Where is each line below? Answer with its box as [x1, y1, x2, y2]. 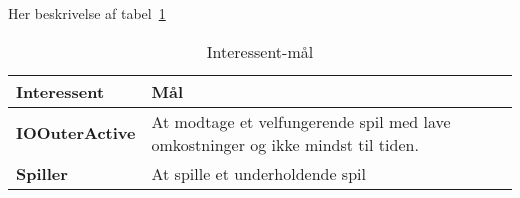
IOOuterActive [16, 121, 136, 145]
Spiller [16, 161, 68, 185]
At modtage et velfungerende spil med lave [151, 109, 451, 133]
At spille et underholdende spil [151, 161, 366, 185]
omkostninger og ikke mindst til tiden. [151, 132, 419, 156]
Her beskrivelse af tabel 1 [8, 3, 166, 23]
